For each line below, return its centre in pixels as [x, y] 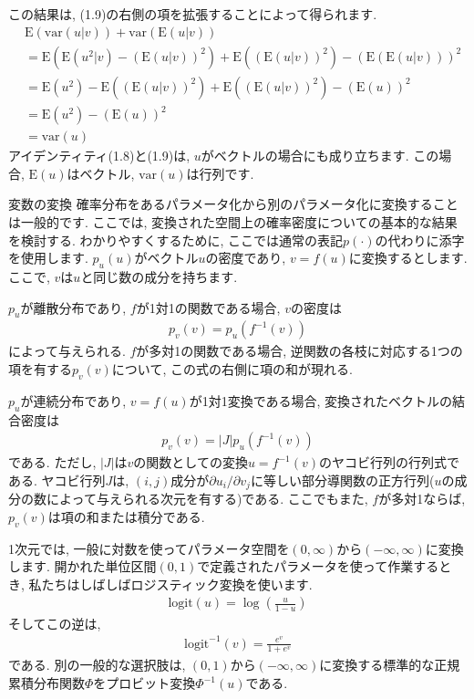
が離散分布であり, [73, 307]
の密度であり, [246, 258]
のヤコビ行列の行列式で [390, 462]
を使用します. [48, 258]
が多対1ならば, [422, 499]
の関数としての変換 [191, 462]
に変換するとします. [408, 258]
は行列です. [220, 173]
